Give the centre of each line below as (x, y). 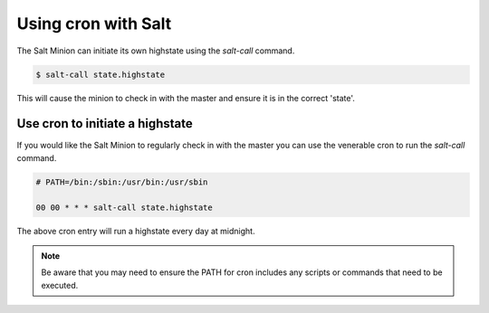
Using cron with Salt (94, 24)
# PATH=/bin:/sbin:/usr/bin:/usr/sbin (122, 182)
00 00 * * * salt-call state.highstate (124, 207)
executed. (60, 285)
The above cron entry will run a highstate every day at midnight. (136, 231)
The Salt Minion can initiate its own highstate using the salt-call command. (156, 51)
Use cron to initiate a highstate (105, 123)
